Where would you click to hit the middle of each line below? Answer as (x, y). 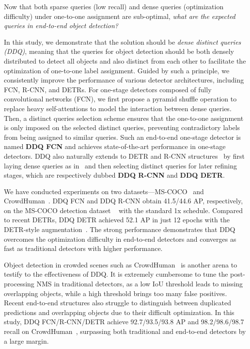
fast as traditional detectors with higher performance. (83, 248)
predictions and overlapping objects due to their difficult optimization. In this (119, 312)
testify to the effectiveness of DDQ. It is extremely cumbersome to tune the (116, 274)
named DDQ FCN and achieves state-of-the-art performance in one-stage (115, 146)
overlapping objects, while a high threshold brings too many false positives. (116, 293)
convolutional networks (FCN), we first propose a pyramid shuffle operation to (120, 99)
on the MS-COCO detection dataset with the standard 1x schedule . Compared (124, 210)
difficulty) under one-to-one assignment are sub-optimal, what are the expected (120, 16)
